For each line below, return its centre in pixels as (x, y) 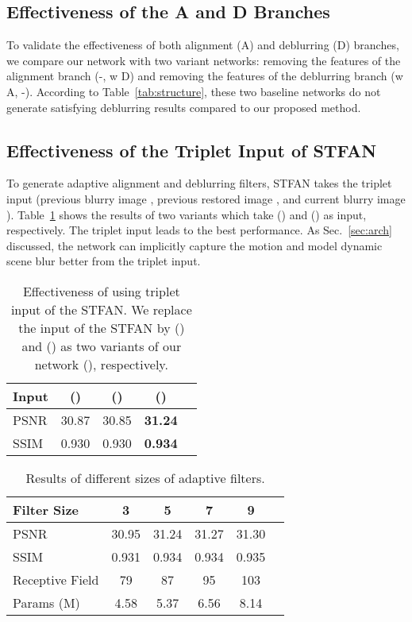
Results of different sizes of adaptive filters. (145, 477)
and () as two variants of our (102, 346)
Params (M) (46, 602)
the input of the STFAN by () (102, 327)
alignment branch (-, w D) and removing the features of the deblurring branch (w (205, 76)
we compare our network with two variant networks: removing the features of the (204, 60)
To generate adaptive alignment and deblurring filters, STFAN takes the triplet (199, 183)
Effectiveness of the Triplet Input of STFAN (192, 150)
